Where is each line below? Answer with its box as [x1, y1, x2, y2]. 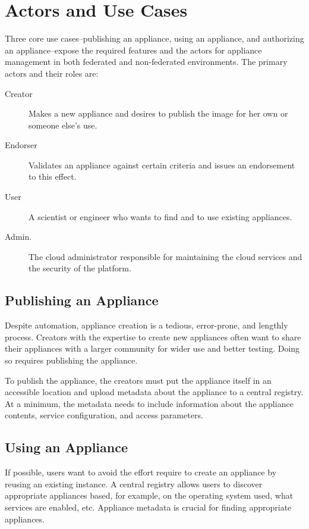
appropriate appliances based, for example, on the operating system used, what [5, 489, 294, 502]
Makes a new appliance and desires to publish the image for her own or [29, 107, 288, 120]
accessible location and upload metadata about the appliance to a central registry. [5, 386, 304, 398]
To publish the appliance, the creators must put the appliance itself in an [5, 374, 272, 386]
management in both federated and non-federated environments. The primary [5, 55, 288, 68]
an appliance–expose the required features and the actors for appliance [5, 43, 262, 56]
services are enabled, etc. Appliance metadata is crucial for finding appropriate [5, 500, 292, 513]
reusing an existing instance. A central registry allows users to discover [5, 477, 263, 490]
